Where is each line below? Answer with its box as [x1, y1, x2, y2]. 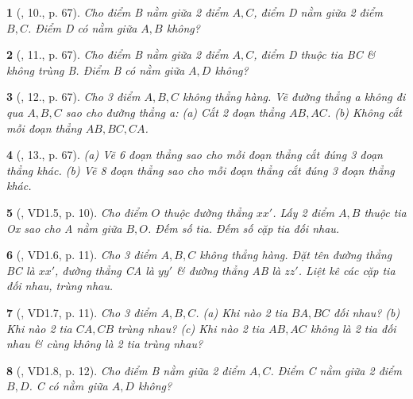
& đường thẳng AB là [176, 261, 281, 278]
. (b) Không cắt [326, 103, 403, 120]
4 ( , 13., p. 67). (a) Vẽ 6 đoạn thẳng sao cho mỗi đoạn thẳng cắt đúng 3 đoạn [6, 146, 383, 163]
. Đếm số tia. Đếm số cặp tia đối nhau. [147, 219, 340, 236]
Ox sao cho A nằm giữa [6, 219, 122, 236]
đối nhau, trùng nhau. [6, 277, 114, 294]
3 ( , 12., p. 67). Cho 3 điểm [6, 88, 141, 105]
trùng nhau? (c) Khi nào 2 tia [118, 320, 264, 336]
